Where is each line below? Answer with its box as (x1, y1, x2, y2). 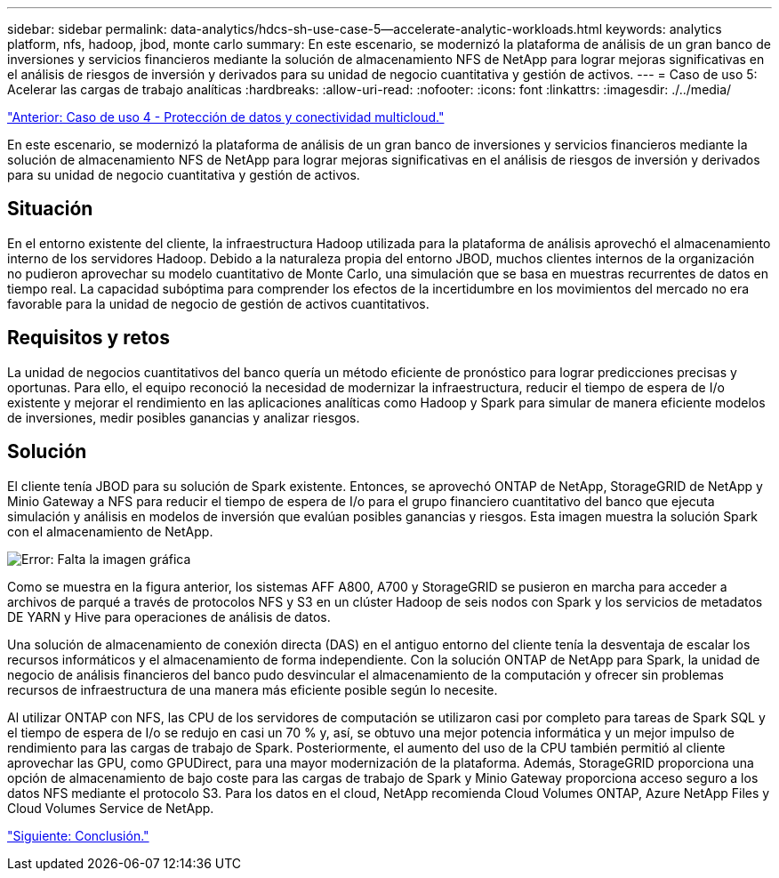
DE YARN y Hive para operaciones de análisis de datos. (7, 608, 331, 624)
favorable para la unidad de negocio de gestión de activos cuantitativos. (7, 295, 430, 311)
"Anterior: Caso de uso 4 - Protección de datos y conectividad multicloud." (7, 109, 445, 125)
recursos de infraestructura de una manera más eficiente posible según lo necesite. (7, 681, 498, 697)
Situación (7, 197, 93, 221)
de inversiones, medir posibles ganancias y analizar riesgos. (7, 409, 360, 425)
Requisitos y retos (7, 326, 170, 350)
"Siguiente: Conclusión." (7, 827, 149, 843)
